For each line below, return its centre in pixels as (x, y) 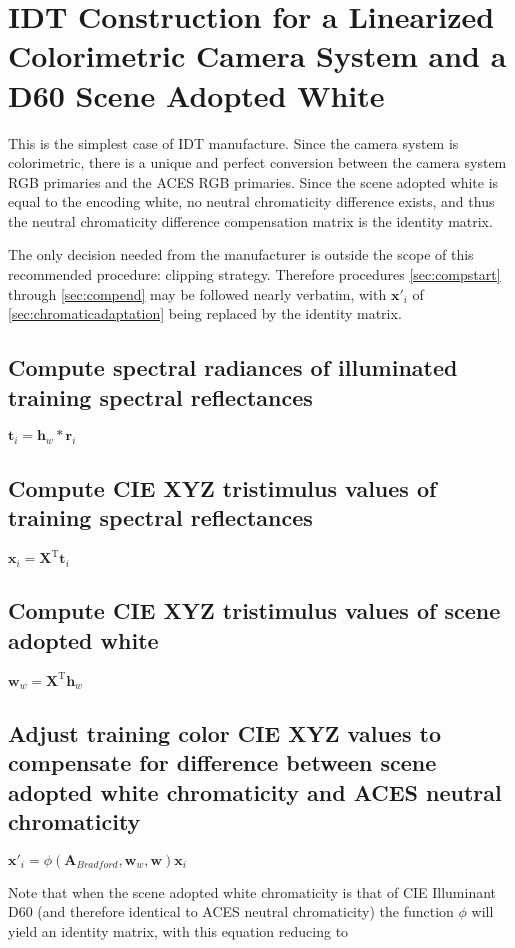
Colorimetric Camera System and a (257, 55)
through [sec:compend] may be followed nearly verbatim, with (197, 293)
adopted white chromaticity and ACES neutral (255, 791)
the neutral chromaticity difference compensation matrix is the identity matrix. (250, 220)
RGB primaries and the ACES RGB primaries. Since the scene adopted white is (253, 181)
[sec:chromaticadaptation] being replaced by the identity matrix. (205, 313)
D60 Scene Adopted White (196, 94)
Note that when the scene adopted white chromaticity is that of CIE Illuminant (252, 891)
